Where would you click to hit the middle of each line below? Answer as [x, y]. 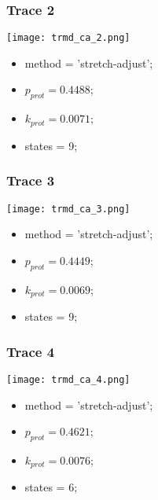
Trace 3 [31, 180]
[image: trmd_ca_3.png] [68, 209]
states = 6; [51, 487]
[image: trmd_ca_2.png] [68, 38]
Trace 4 [31, 351]
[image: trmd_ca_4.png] [68, 379]
